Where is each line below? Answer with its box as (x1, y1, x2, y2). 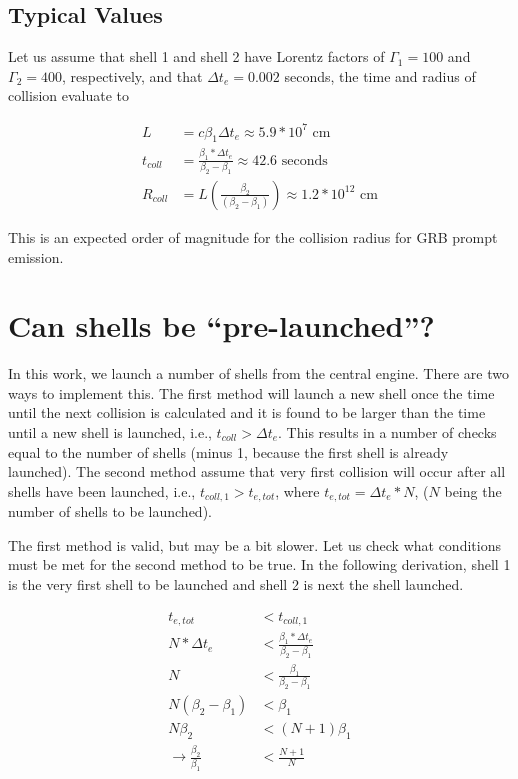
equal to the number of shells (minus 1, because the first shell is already (8, 441, 449, 462)
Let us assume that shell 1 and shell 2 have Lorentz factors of (8, 46, 385, 67)
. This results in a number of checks (278, 422, 497, 442)
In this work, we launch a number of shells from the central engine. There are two (8, 363, 509, 384)
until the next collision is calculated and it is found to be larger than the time (8, 402, 486, 423)
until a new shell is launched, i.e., (8, 422, 212, 442)
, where (275, 480, 320, 501)
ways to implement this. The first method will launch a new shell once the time (8, 382, 495, 403)
